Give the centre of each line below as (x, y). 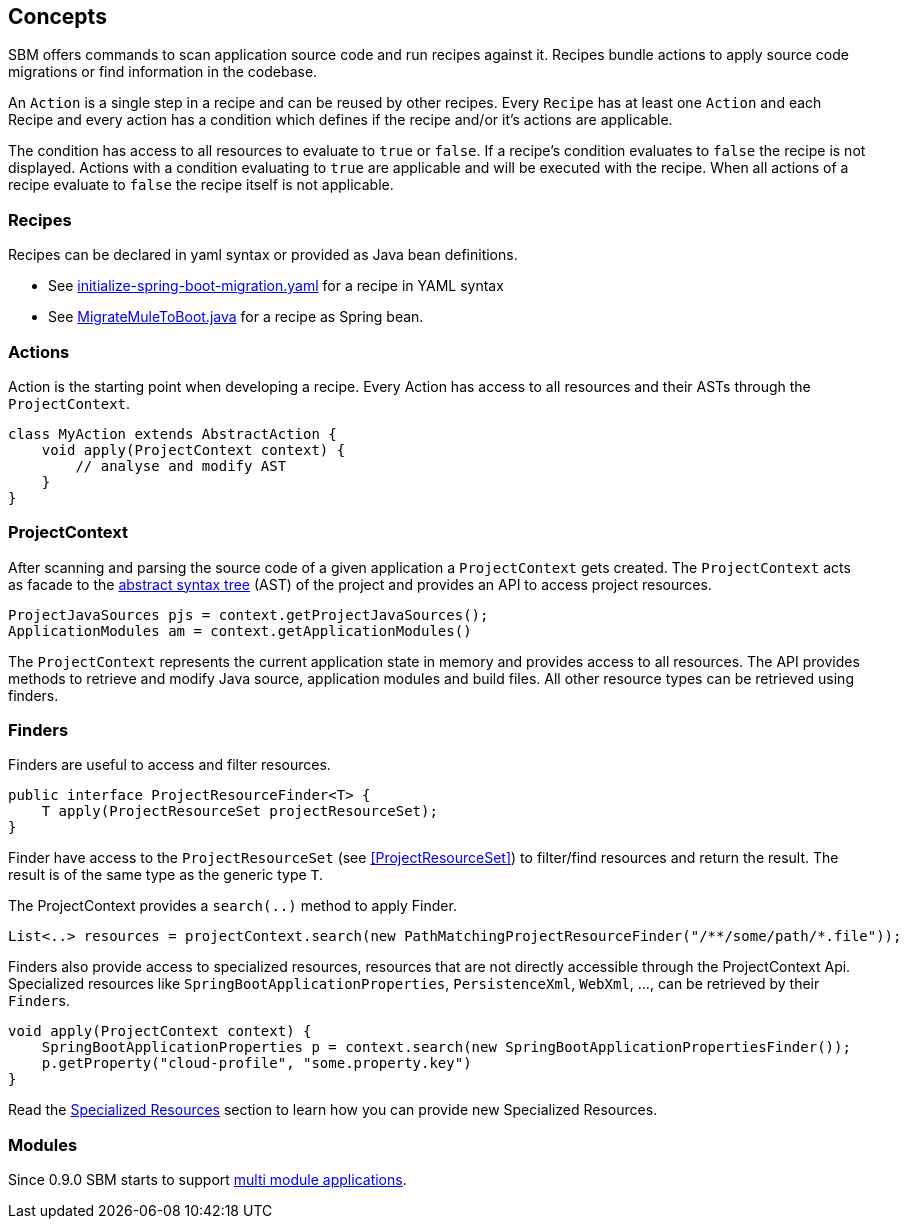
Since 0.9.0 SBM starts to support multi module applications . (207, 1180)
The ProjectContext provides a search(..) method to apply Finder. (232, 906)
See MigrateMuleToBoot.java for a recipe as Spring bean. (236, 317)
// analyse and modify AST (181, 465)
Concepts (57, 16)
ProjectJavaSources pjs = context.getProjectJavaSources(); (248, 614)
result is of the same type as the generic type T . (166, 875)
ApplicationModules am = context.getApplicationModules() (240, 630)
